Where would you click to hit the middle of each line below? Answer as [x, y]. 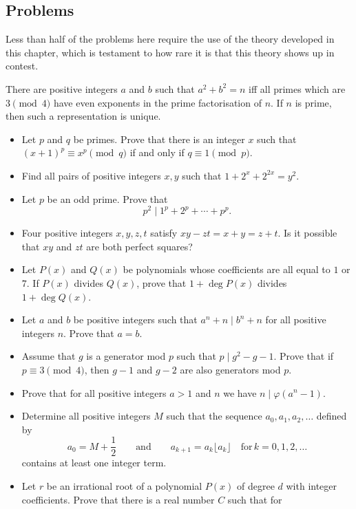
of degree [256, 486]
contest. [22, 66]
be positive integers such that [135, 320]
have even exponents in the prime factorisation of [157, 102]
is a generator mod [126, 356]
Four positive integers [67, 233]
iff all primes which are [297, 88]
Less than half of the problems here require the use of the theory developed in [170, 39]
